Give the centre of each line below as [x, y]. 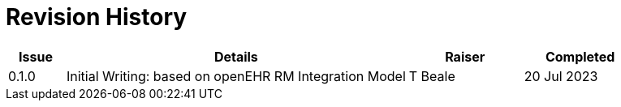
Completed [580, 56]
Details [236, 56]
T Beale [432, 76]
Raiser [465, 56]
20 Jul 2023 [561, 76]
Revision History [97, 17]
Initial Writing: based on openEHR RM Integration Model [236, 76]
